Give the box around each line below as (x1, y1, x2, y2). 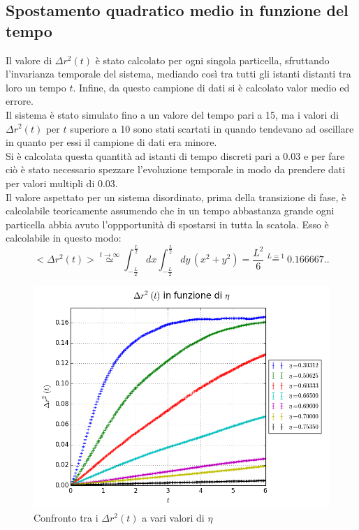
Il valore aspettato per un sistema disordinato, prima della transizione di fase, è (6, 189, 346, 204)
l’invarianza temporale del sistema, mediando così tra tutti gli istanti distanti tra (6, 66, 351, 81)
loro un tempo (6, 80, 66, 94)
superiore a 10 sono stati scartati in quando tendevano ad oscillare (70, 121, 354, 135)
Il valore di (6, 52, 52, 67)
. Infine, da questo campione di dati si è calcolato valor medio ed (73, 80, 350, 94)
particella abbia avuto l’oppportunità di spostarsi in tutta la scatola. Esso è (6, 216, 329, 231)
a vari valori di (142, 510, 205, 525)
